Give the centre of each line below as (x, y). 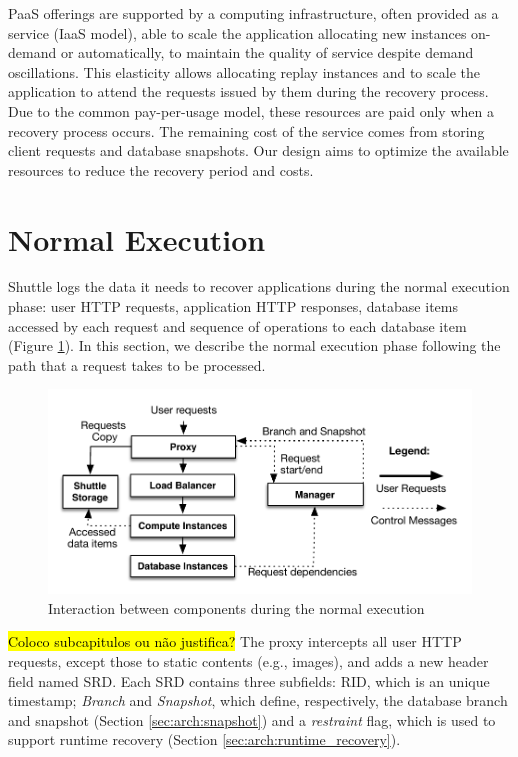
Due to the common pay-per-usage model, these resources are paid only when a (251, 110)
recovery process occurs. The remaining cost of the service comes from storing (246, 130)
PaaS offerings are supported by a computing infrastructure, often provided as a (253, 13)
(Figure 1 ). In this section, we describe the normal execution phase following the (254, 345)
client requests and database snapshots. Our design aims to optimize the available (258, 150)
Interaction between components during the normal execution (236, 607)
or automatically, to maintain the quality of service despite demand (267, 52)
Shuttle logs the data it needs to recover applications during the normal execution (259, 286)
